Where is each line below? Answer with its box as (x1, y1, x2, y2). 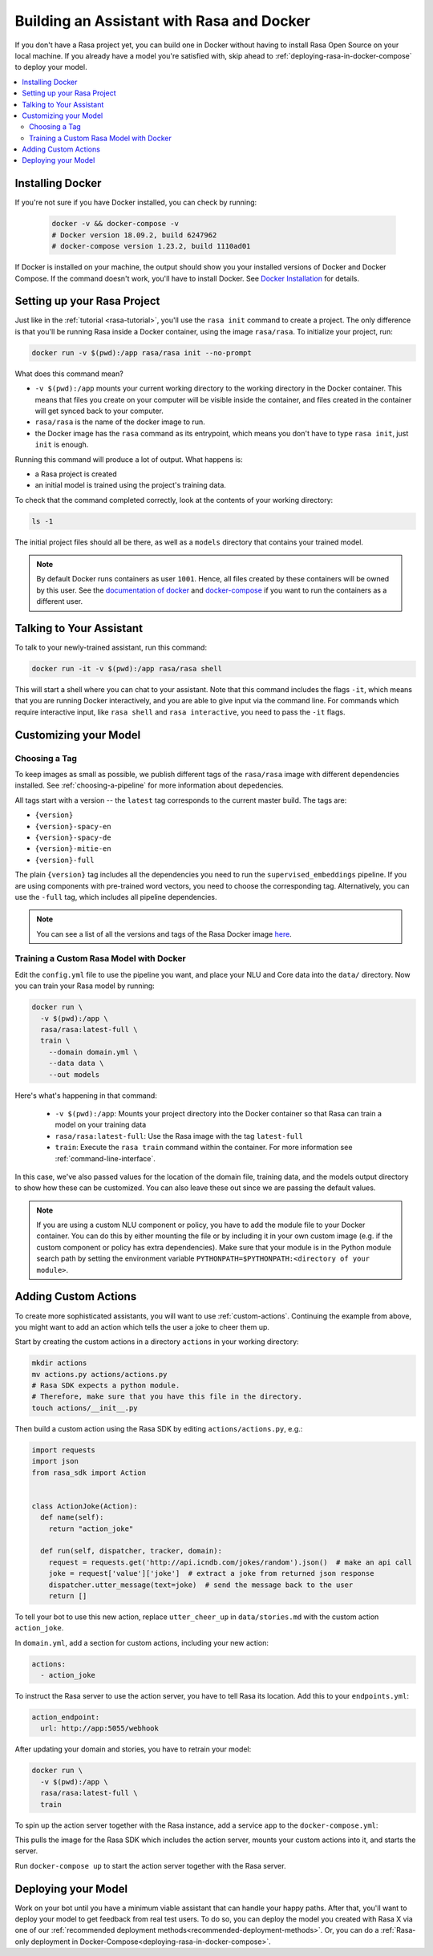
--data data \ (48, 1059, 104, 1068)
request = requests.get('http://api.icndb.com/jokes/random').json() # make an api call (48, 1557, 413, 1567)
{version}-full (34, 855, 95, 865)
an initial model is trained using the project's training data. (34, 480, 226, 490)
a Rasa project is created (34, 469, 117, 479)
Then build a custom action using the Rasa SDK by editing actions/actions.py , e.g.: (14, 1423, 303, 1433)
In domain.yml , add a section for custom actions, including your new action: (14, 1638, 269, 1647)
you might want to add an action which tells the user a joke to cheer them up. (14, 1322, 270, 1331)
